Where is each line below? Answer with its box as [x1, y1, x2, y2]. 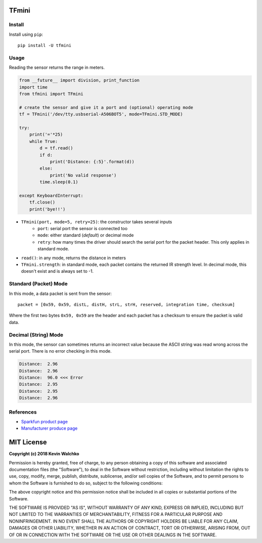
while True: [29, 139, 58, 144]
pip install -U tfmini [17, 43, 72, 48]
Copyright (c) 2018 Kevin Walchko [9, 451, 80, 457]
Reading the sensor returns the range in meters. [9, 64, 105, 70]
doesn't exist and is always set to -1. [21, 268, 94, 274]
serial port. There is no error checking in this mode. [9, 348, 112, 354]
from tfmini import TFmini [19, 91, 83, 97]
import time [19, 84, 48, 90]
